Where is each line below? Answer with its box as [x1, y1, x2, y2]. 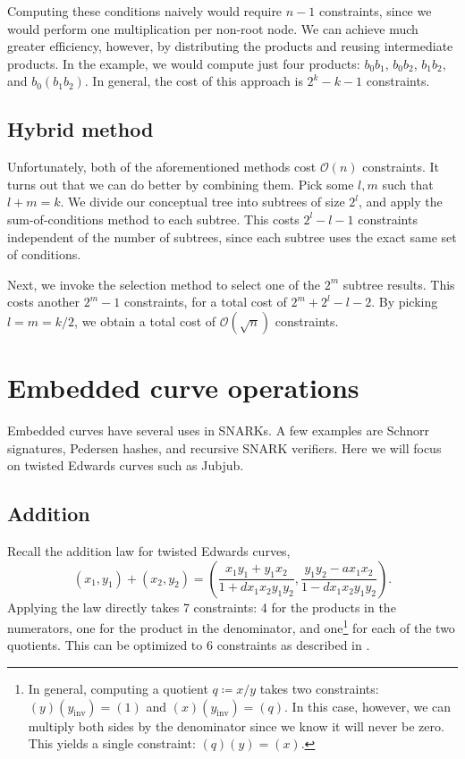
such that [382, 174, 434, 193]
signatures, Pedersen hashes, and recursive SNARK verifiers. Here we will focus [7, 438, 442, 457]
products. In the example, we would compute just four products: [7, 54, 360, 72]
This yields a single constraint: [28, 734, 196, 753]
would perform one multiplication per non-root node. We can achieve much [7, 19, 418, 38]
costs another [7, 292, 80, 311]
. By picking [371, 292, 438, 311]
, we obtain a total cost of [74, 311, 216, 330]
